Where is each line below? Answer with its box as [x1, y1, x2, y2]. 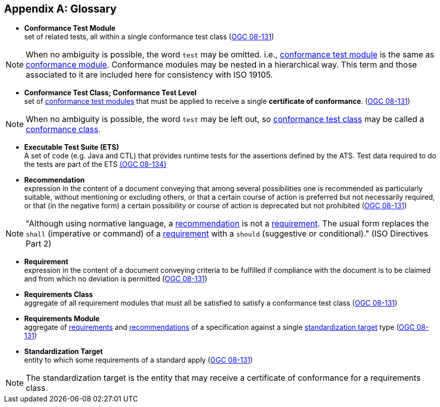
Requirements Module [24, 314, 100, 323]
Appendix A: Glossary [4, 3, 117, 15]
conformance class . [26, 124, 101, 135]
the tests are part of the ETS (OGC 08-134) [24, 160, 167, 169]
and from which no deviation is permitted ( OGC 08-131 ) [24, 274, 208, 283]
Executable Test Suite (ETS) [24, 143, 119, 152]
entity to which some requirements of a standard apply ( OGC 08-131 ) [24, 356, 253, 365]
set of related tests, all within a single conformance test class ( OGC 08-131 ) [24, 32, 274, 41]
